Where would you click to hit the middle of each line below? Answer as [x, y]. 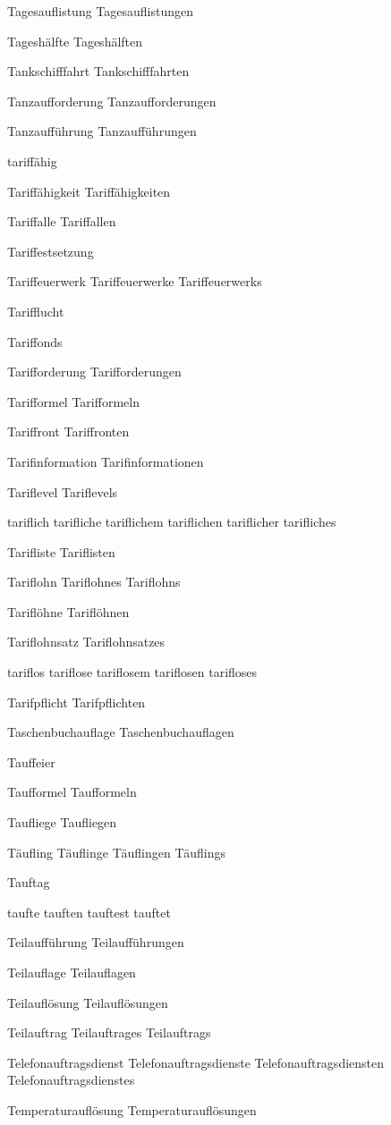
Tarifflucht [36, 311]
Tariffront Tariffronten [68, 431]
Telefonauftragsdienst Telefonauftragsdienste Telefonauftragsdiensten [196, 1062]
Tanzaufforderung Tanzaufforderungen [112, 101]
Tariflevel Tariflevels [63, 491]
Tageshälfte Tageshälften [75, 41]
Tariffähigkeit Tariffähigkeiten [89, 191]
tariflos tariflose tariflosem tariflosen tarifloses [132, 672]
